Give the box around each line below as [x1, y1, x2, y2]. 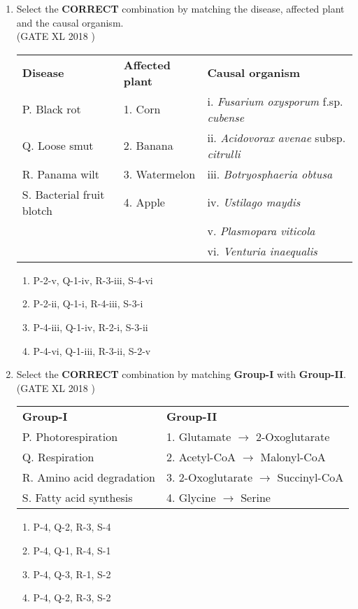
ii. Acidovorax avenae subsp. [207, 129, 346, 146]
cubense [207, 108, 245, 125]
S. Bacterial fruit [22, 185, 105, 202]
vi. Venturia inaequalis [207, 242, 317, 259]
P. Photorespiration [22, 428, 118, 445]
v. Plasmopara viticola [207, 222, 315, 239]
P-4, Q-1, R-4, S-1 [33, 542, 111, 557]
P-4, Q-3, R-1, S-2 [33, 566, 111, 581]
